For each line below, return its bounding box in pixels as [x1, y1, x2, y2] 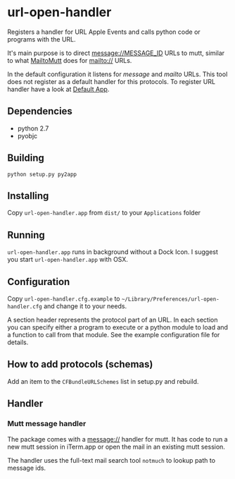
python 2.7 [17, 124, 49, 133]
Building [7, 152, 44, 164]
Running [7, 229, 46, 241]
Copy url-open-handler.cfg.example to [7, 294, 120, 303]
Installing [7, 190, 49, 202]
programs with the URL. [7, 35, 76, 43]
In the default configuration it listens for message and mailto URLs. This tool [7, 70, 228, 78]
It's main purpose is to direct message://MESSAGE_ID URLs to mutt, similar [7, 49, 225, 57]
